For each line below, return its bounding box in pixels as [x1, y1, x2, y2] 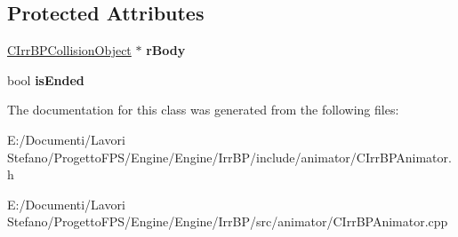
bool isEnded [7, 70, 84, 89]
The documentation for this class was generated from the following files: [7, 100, 399, 119]
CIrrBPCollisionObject [7, 41, 132, 59]
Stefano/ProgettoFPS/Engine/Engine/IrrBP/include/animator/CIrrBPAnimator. [7, 147, 452, 166]
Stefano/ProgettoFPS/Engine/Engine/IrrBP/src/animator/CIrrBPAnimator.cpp [7, 212, 448, 231]
